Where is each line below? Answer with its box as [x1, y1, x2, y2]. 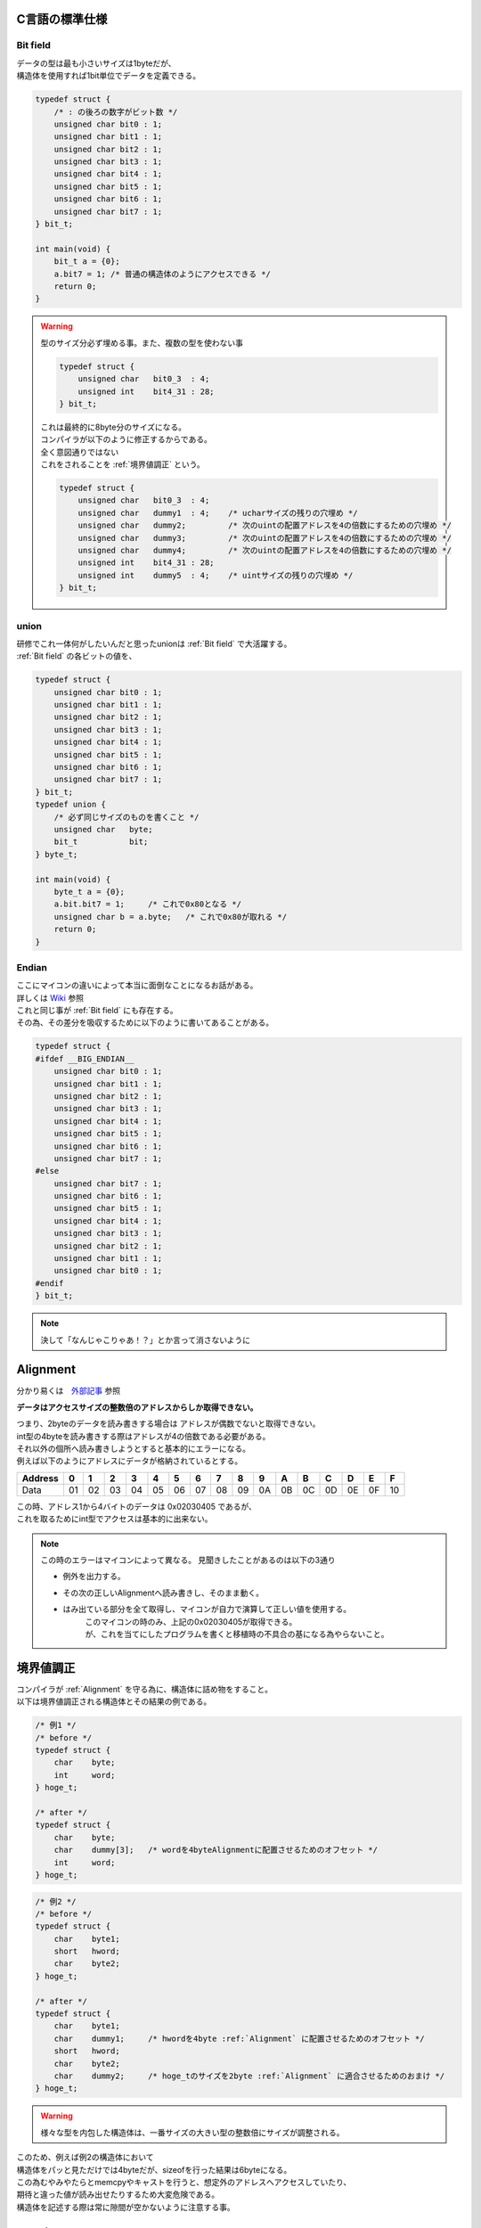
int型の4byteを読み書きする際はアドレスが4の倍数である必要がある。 [16, 1430, 271, 1441]
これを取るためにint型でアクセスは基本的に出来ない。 [16, 1513, 213, 1524]
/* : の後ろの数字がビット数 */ [53, 107, 178, 117]
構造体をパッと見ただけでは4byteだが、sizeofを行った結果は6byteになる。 [16, 2164, 292, 2175]
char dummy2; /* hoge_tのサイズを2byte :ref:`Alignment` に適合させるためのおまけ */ [53, 2070, 445, 2081]
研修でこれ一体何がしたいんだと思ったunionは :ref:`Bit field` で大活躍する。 [16, 638, 292, 649]
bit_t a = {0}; [53, 257, 120, 266]
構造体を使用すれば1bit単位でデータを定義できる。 [16, 70, 200, 81]
